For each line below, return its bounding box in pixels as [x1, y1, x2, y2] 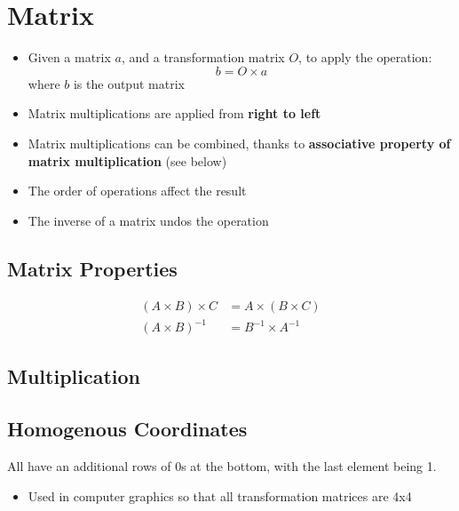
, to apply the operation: [298, 48, 432, 67]
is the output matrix [73, 74, 185, 92]
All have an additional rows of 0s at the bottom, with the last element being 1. [7, 457, 437, 475]
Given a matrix [28, 48, 111, 67]
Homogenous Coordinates [7, 415, 248, 443]
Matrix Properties [7, 254, 178, 282]
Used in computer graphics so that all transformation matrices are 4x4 [28, 486, 412, 505]
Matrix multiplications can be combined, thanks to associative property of [28, 133, 451, 152]
